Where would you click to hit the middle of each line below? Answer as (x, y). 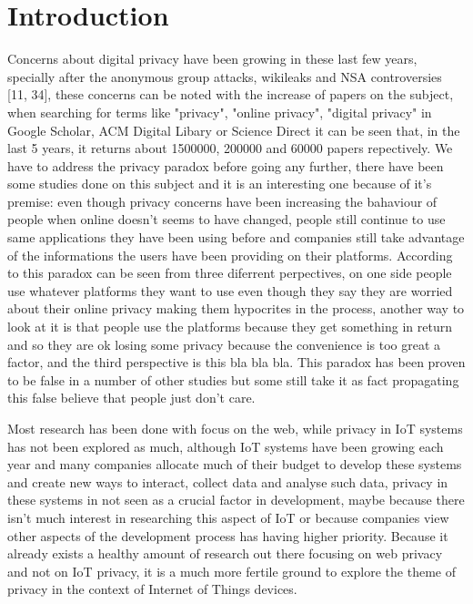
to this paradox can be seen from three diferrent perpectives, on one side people (230, 273)
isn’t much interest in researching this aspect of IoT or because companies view (228, 517)
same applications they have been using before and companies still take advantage (236, 237)
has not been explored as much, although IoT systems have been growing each (226, 446)
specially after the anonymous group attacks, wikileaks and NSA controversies (225, 76)
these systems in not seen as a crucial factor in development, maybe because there (236, 500)
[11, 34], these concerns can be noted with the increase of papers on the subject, (231, 94)
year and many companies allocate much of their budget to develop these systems (235, 464)
